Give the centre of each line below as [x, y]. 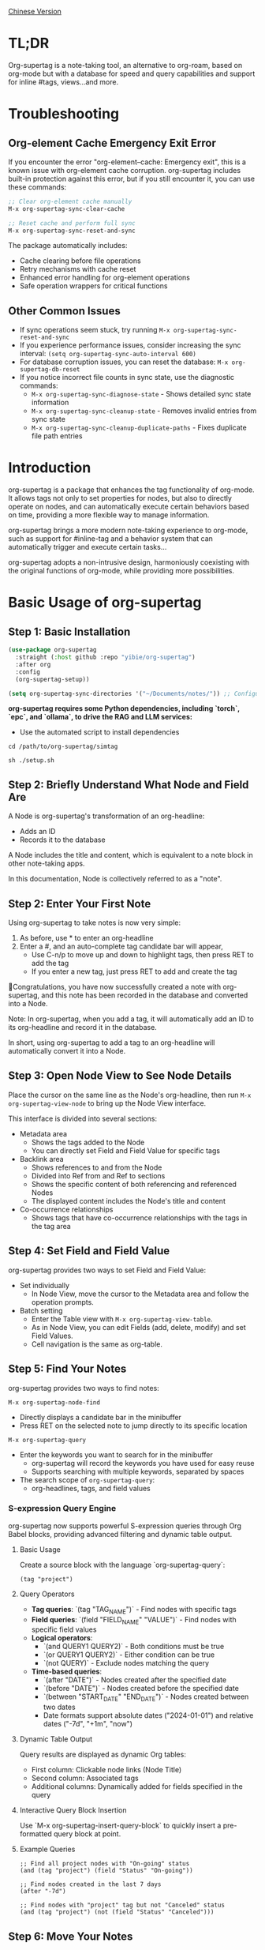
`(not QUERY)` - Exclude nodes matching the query [126, 1663]
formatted [36, 1834]
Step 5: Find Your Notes [67, 1369]
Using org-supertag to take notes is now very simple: [95, 922]
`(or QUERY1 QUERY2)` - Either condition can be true [129, 1655]
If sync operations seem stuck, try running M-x [95, 330]
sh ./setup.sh [32, 761]
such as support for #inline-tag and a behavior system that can [110, 539]
